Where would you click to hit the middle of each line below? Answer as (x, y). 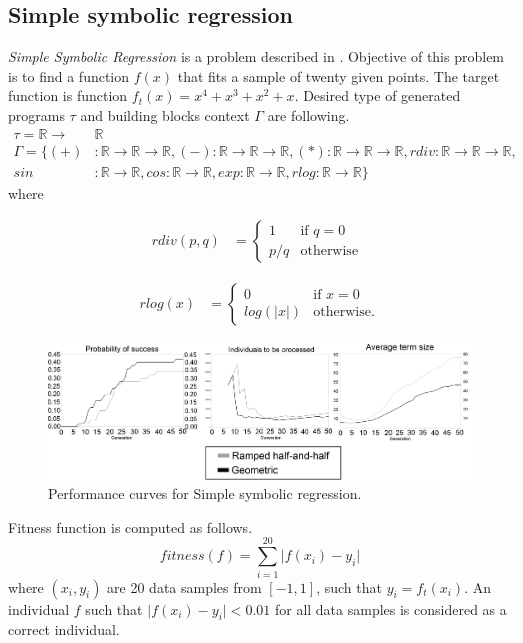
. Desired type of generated (377, 95)
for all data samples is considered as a (390, 608)
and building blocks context (165, 114)
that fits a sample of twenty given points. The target (338, 75)
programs (36, 114)
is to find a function (69, 75)
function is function (68, 95)
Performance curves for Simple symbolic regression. (205, 493)
